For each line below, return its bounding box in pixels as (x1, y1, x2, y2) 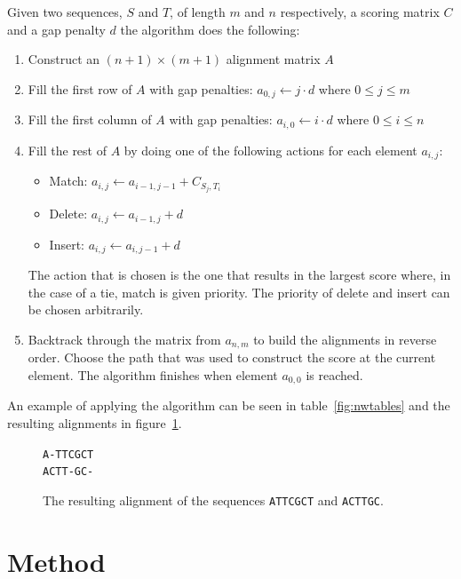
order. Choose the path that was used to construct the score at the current (28, 348, 436, 367)
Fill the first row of (28, 79, 132, 98)
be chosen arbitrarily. (28, 300, 144, 319)
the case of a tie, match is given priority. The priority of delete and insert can (28, 282, 450, 301)
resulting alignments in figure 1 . (7, 414, 182, 432)
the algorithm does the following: (120, 20, 300, 38)
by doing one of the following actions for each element (123, 140, 417, 159)
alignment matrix (226, 50, 321, 68)
